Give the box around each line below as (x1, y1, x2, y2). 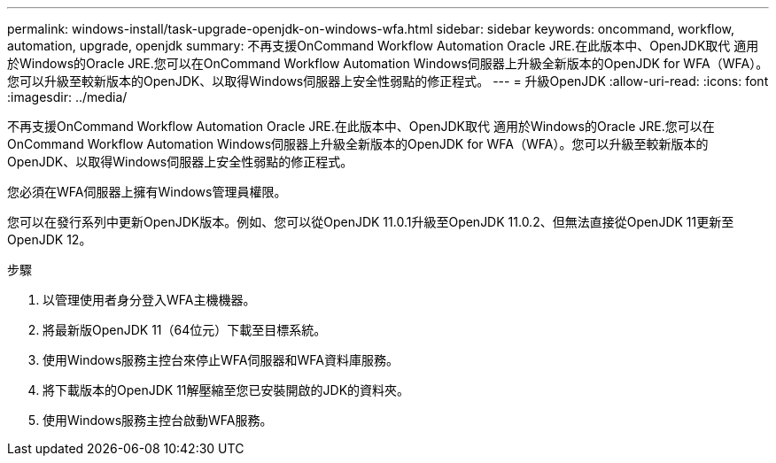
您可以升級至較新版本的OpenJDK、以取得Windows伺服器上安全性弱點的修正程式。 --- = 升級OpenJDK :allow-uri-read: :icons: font (7, 73, 769, 89)
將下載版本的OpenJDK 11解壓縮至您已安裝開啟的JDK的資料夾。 (43, 382, 410, 397)
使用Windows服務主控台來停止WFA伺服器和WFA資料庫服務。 (43, 352, 399, 367)
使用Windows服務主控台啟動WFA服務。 (43, 413, 273, 428)
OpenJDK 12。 (7, 232, 92, 247)
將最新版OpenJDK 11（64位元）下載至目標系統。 (43, 322, 327, 337)
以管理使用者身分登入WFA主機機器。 (43, 292, 256, 307)
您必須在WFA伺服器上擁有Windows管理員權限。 (7, 184, 287, 199)
